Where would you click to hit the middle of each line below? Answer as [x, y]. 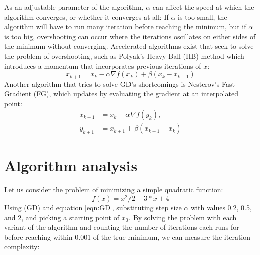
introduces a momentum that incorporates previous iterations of [103, 66]
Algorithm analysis [71, 165]
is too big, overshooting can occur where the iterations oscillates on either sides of [130, 36]
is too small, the [203, 16]
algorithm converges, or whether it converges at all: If [86, 16]
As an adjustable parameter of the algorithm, [74, 7]
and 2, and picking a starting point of [62, 217]
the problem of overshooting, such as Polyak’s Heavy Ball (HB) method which [124, 55]
